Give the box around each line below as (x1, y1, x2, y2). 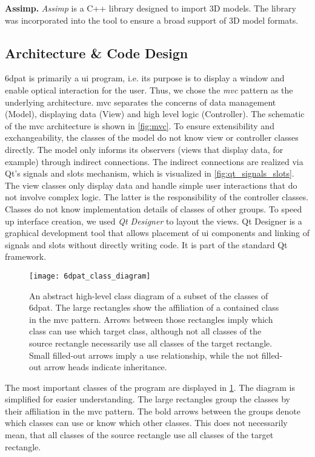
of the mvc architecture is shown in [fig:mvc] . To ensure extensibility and (5, 119, 274, 132)
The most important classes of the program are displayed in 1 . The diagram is (5, 381, 295, 393)
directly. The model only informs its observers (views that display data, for (5, 143, 283, 155)
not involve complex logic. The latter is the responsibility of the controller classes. (5, 191, 309, 203)
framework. (5, 250, 47, 263)
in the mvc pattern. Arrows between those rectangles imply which (29, 313, 273, 325)
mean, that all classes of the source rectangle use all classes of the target (5, 428, 274, 441)
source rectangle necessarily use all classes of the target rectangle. (29, 336, 273, 349)
